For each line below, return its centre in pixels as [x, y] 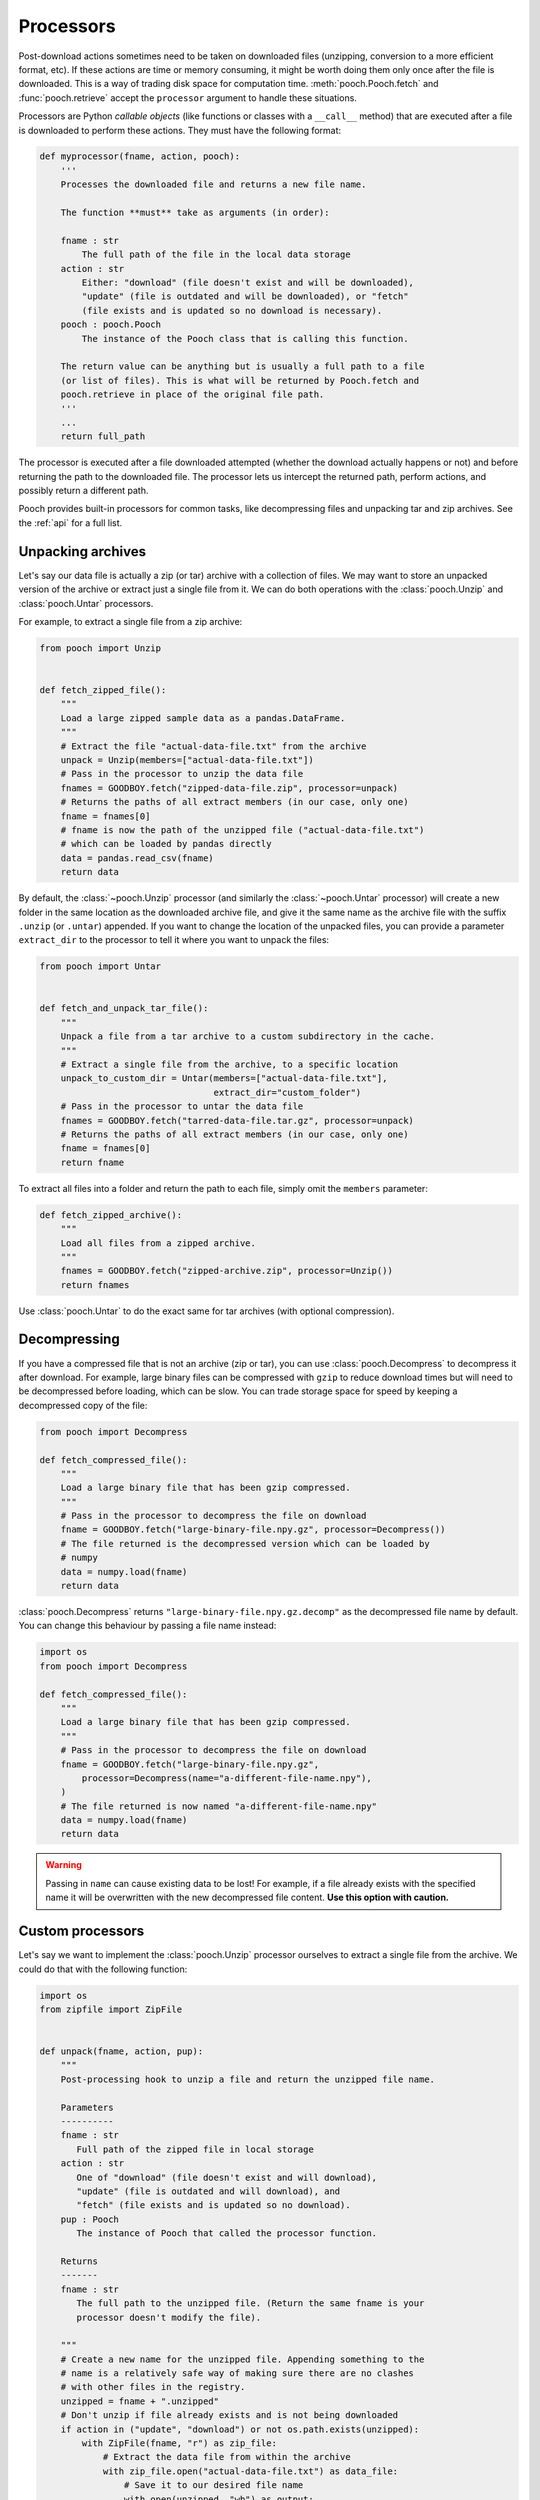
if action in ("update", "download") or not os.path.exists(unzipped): [240, 2429]
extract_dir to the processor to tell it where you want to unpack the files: [174, 940]
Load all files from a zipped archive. [158, 1243]
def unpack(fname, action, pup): [121, 2051]
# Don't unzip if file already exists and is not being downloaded [229, 2415]
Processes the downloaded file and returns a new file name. [213, 184]
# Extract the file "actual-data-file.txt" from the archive [213, 746]
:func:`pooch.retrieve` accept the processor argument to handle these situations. [187, 97]
